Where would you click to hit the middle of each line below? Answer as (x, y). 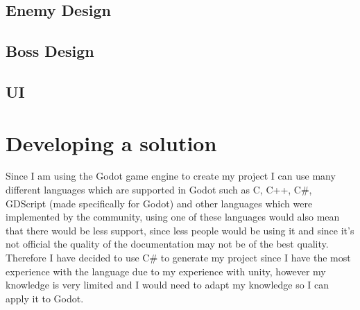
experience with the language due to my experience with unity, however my (166, 271)
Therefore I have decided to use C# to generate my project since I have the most (178, 258)
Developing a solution (111, 143)
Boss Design (50, 51)
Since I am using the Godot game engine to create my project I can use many (171, 176)
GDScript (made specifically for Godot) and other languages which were (159, 203)
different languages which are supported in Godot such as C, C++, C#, (159, 190)
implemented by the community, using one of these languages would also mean (173, 217)
